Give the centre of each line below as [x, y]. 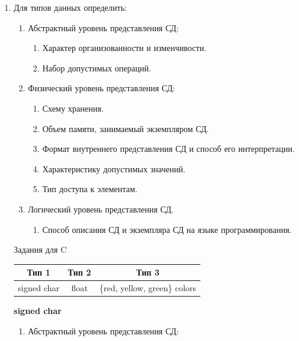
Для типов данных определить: [70, 7]
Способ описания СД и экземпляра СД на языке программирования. [167, 229]
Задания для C [40, 249]
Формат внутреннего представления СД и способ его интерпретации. [168, 149]
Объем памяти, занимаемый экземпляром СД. [126, 128]
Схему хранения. [73, 108]
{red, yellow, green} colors [148, 288]
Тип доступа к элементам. [90, 189]
